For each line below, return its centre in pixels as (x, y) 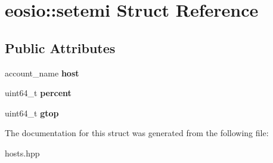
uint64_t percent (38, 93)
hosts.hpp (22, 153)
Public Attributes (60, 47)
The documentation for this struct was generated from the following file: (137, 133)
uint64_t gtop (32, 113)
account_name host (42, 73)
